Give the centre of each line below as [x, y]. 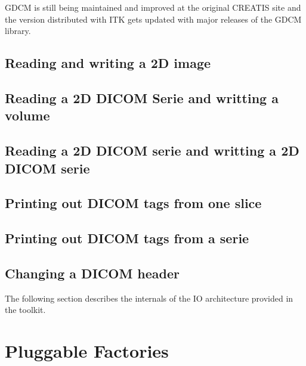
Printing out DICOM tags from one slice [133, 203]
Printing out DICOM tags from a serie [127, 238]
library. [18, 31]
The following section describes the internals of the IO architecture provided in [149, 298]
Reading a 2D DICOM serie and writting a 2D [152, 151]
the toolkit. [25, 310]
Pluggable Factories [87, 351]
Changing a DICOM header [92, 273]
